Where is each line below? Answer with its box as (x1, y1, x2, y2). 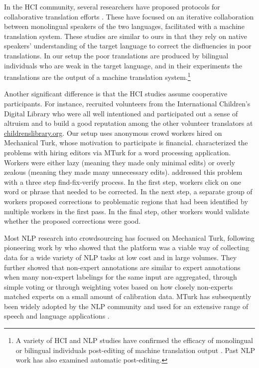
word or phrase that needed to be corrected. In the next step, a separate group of (4, 186, 253, 197)
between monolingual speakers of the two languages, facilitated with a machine (4, 21, 245, 31)
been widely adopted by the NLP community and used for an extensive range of (4, 301, 249, 311)
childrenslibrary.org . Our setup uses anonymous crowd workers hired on (4, 127, 222, 138)
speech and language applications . (4, 311, 110, 321)
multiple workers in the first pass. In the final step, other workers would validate (4, 206, 250, 216)
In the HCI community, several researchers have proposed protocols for (4, 1, 220, 11)
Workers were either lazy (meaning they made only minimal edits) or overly (4, 157, 235, 167)
